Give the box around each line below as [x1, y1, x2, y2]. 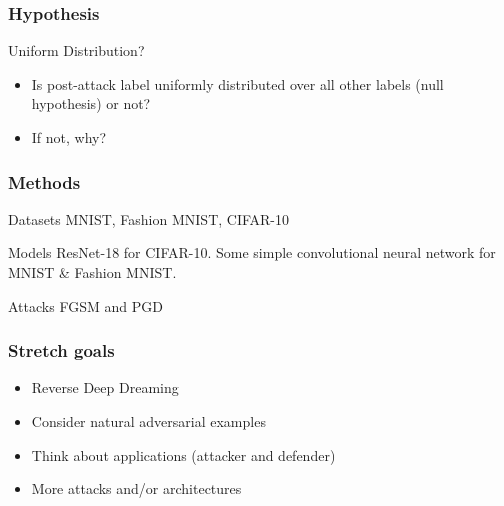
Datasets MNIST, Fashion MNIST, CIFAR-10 [8, 208, 290, 229]
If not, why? [31, 127, 107, 147]
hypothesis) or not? [31, 93, 151, 114]
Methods [8, 169, 81, 194]
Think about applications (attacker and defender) [31, 444, 336, 465]
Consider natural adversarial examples [31, 411, 266, 431]
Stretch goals [8, 338, 115, 363]
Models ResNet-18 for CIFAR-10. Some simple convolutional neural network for [8, 242, 496, 263]
